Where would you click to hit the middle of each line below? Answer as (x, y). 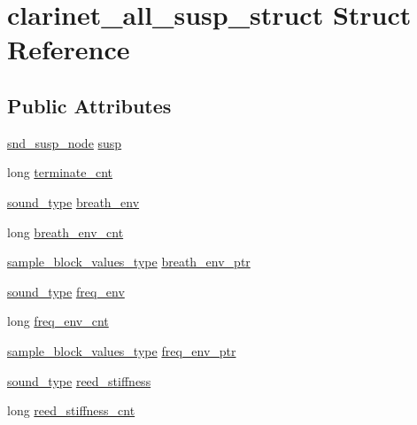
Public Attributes (89, 105)
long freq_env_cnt (58, 321)
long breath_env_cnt (66, 232)
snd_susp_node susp (65, 142)
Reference (69, 49)
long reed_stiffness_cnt (71, 410)
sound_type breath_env (73, 201)
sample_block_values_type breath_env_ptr (129, 262)
